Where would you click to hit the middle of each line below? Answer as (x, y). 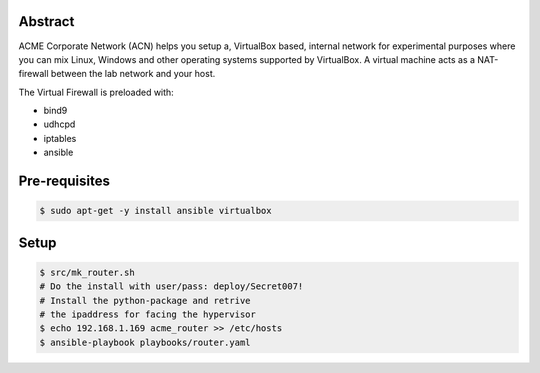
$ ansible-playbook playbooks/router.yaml (145, 342)
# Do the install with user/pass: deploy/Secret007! (171, 286)
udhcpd (59, 124)
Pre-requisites (64, 181)
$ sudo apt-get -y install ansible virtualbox (155, 211)
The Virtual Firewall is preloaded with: (96, 92)
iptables (60, 138)
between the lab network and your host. (133, 74)
